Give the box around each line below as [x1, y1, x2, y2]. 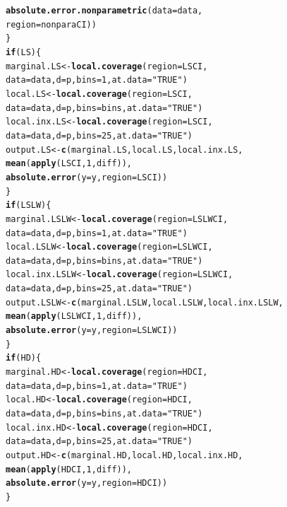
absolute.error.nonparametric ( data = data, [6, 6, 203, 16]
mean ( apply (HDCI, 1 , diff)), [6, 464, 133, 474]
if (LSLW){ [6, 200, 51, 211]
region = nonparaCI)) [6, 19, 97, 30]
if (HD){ [6, 353, 42, 363]
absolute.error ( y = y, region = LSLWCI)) [6, 325, 178, 336]
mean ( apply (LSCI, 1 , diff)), [6, 158, 133, 169]
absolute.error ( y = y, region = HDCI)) [6, 478, 168, 489]
